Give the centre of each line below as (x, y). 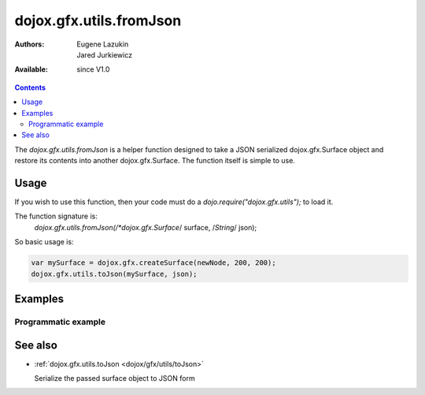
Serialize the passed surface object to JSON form (115, 378)
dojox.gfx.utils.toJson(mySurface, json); (114, 274)
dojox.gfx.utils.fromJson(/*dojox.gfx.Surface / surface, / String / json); (146, 227)
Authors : (30, 44)
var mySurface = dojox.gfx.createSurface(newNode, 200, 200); (153, 263)
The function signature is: (56, 216)
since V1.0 (93, 69)
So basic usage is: (44, 242)
